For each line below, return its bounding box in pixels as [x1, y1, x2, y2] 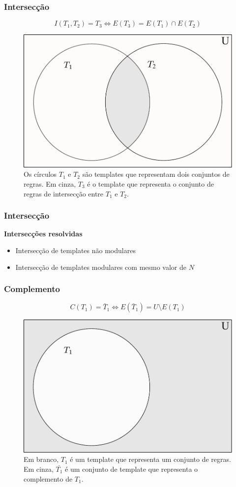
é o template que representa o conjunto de [87, 178, 214, 189]
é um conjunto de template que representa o [65, 464, 198, 474]
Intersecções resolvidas [4, 228, 83, 239]
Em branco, [24, 454, 59, 464]
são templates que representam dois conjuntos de [82, 169, 230, 179]
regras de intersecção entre [24, 188, 104, 198]
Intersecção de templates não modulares [15, 245, 136, 255]
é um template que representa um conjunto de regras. [70, 454, 231, 464]
